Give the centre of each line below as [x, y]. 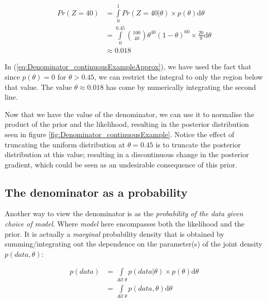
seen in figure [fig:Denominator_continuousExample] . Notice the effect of [120, 134]
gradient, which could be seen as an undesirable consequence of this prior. [121, 164]
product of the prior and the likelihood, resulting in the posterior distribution [127, 124]
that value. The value [38, 87]
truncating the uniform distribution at [65, 144]
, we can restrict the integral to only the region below [179, 76]
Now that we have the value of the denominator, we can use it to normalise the [130, 114]
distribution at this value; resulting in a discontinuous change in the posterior [127, 154]
